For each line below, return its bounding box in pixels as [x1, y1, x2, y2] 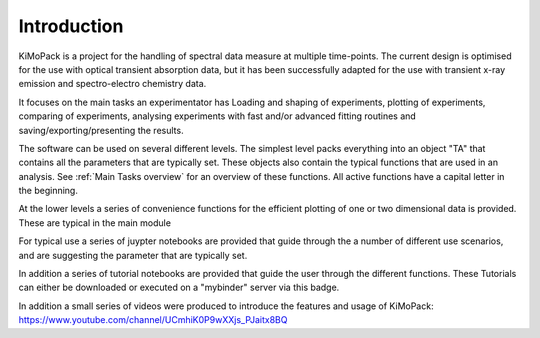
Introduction [18, 15, 124, 37]
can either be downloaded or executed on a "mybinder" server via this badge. [18, 281, 340, 294]
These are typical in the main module [18, 216, 172, 229]
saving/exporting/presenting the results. [18, 124, 184, 136]
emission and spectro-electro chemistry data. [18, 78, 207, 90]
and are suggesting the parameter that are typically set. [18, 249, 248, 261]
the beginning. [18, 185, 79, 197]
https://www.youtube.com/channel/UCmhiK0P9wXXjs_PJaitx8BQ [18, 314, 288, 326]
